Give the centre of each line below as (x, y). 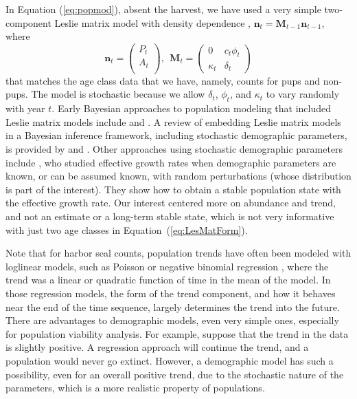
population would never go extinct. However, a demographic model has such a (170, 360)
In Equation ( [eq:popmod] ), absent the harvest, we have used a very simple (163, 9)
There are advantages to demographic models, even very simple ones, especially (172, 320)
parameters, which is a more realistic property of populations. (135, 388)
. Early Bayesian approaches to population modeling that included (191, 108)
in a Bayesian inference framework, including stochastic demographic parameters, (176, 135)
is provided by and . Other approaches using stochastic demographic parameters (174, 149)
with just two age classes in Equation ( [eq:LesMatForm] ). (127, 229)
